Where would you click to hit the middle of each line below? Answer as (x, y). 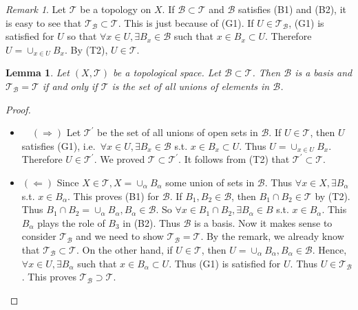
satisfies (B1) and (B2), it (292, 9)
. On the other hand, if (124, 249)
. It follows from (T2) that (234, 159)
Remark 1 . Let (36, 9)
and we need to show (120, 236)
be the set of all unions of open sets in (178, 132)
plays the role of (71, 222)
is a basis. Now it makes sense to (263, 222)
